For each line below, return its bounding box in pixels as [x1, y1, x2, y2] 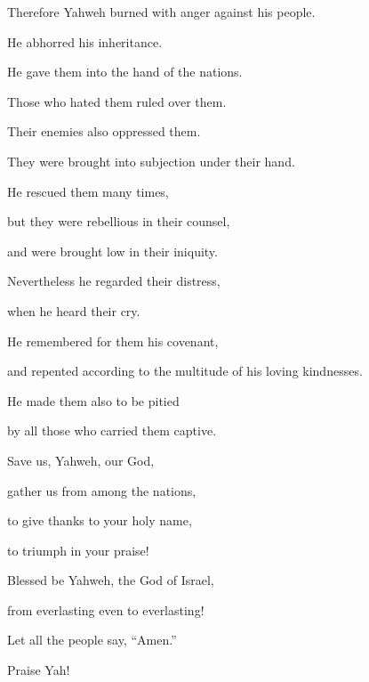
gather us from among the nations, [7, 481, 197, 499]
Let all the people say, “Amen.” [7, 630, 177, 649]
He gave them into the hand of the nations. [7, 62, 243, 81]
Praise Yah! [7, 661, 70, 679]
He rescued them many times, [7, 182, 169, 200]
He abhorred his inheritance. [7, 32, 163, 51]
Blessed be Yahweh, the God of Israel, [7, 571, 214, 589]
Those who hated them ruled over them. [7, 92, 227, 110]
